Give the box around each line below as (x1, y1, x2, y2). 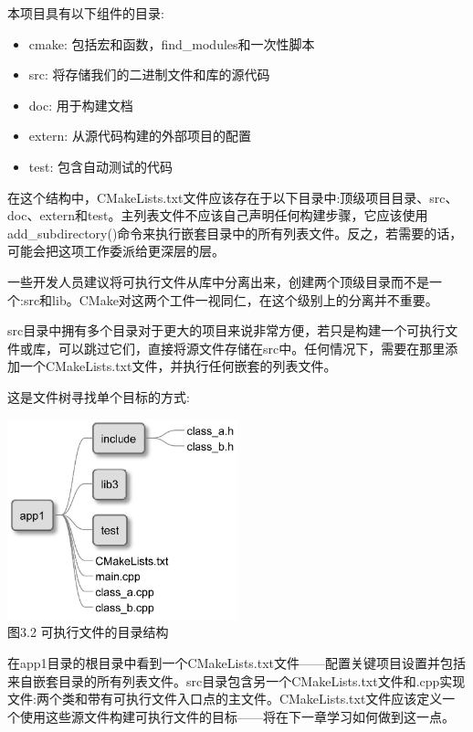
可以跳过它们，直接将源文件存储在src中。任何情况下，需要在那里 (58, 338, 446, 357)
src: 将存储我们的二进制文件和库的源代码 (28, 65, 270, 84)
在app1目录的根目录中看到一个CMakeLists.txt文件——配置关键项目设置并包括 (7, 652, 467, 672)
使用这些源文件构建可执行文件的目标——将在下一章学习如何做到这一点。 (19, 706, 455, 726)
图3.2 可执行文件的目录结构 (7, 622, 169, 642)
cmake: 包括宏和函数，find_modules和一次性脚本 (28, 34, 315, 53)
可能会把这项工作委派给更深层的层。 (7, 241, 225, 260)
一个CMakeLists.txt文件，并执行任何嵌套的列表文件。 (19, 356, 337, 376)
